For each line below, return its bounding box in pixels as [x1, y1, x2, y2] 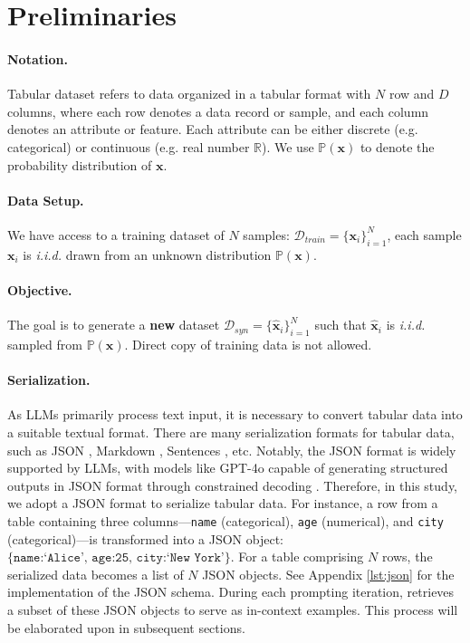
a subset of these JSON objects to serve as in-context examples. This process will [7, 600, 458, 619]
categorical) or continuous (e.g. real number [7, 137, 250, 156]
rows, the [381, 547, 433, 566]
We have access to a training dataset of [7, 225, 225, 244]
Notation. [7, 49, 68, 68]
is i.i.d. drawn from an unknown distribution [23, 245, 272, 264]
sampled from [7, 334, 82, 353]
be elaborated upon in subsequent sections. [7, 618, 245, 637]
